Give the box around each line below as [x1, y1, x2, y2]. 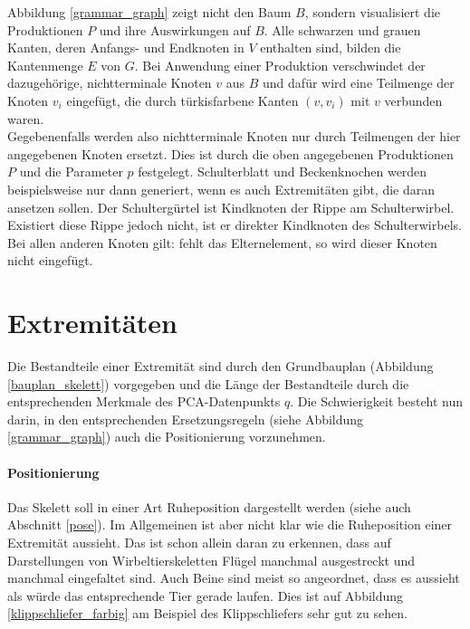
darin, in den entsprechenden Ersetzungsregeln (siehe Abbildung [7, 409, 364, 428]
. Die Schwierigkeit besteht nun [290, 392, 464, 411]
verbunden [384, 91, 443, 110]
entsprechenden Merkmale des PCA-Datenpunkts [7, 392, 281, 411]
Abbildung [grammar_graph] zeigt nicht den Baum [7, 3, 292, 21]
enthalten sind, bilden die [260, 38, 401, 57]
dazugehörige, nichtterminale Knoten [7, 73, 212, 92]
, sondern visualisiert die [304, 3, 440, 21]
